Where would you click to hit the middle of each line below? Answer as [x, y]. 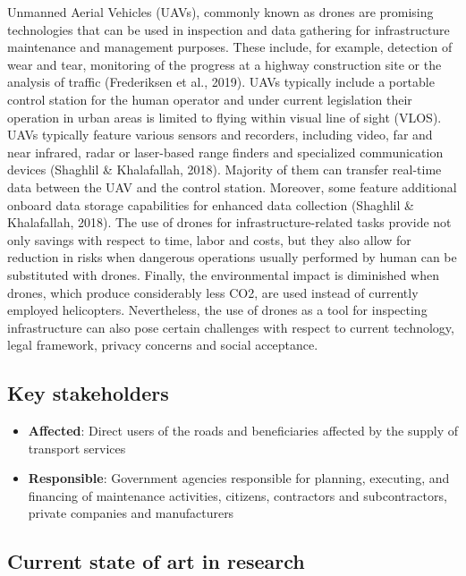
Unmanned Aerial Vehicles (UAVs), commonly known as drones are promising [220, 12]
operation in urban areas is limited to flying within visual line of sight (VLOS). [225, 117]
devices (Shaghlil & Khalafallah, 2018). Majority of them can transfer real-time [225, 169]
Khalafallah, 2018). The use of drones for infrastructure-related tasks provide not [229, 222]
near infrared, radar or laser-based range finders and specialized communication [225, 152]
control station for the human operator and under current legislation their [210, 99]
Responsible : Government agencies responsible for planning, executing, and [239, 478]
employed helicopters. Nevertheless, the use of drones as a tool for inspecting [217, 310]
